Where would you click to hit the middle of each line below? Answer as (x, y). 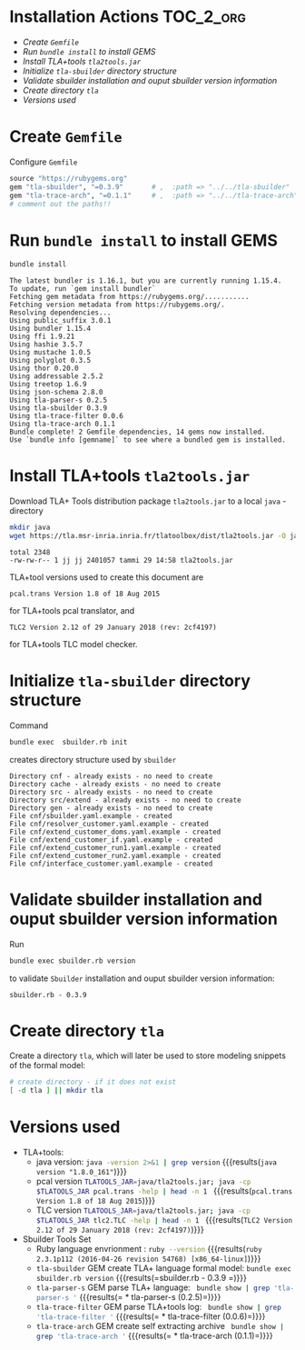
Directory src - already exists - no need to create (111, 792)
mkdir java (30, 528)
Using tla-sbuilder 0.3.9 (58, 408)
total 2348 (30, 552)
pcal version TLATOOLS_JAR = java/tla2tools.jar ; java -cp (143, 1181)
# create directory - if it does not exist (93, 1082)
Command (29, 725)
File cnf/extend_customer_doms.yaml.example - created (115, 832)
